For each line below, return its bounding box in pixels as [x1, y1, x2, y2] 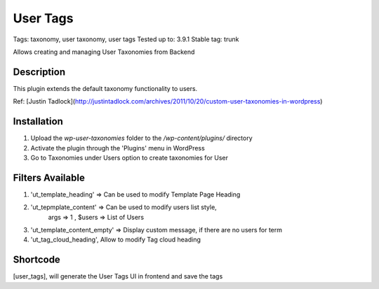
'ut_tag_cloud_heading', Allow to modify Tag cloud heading [30, 235, 201, 244]
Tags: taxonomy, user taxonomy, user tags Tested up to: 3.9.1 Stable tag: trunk [13, 35, 239, 43]
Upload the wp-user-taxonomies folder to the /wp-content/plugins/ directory [30, 134, 253, 143]
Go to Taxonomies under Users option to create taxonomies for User [30, 153, 228, 162]
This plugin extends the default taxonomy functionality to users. [13, 84, 198, 92]
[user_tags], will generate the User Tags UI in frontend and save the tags [13, 272, 223, 281]
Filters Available [13, 171, 86, 183]
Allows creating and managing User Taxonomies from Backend [13, 48, 195, 56]
